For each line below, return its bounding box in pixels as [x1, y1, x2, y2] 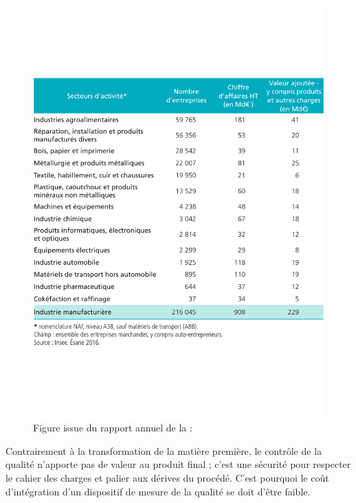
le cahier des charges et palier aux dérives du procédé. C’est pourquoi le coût [5, 471, 329, 485]
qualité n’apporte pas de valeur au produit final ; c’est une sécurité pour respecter [5, 457, 351, 471]
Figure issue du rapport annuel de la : [33, 420, 192, 435]
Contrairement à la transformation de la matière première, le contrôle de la [5, 443, 322, 458]
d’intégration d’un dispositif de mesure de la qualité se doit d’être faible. [5, 484, 311, 498]
